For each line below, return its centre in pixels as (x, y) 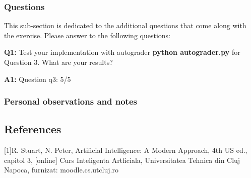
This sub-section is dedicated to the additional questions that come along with (125, 25)
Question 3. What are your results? (58, 62)
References (33, 129)
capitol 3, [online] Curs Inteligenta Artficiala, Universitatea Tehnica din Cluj (122, 160)
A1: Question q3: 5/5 (38, 79)
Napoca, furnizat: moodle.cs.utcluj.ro (61, 170)
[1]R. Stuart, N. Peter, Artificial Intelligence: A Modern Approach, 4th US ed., (126, 150)
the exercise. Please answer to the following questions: (87, 35)
